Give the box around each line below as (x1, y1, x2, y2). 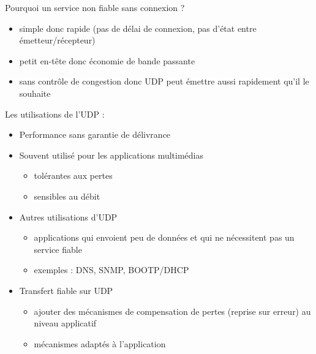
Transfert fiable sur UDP (19, 284, 113, 296)
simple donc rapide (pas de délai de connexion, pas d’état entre (19, 21, 257, 34)
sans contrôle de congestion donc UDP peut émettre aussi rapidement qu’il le (19, 75, 309, 88)
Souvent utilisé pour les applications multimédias (19, 148, 203, 161)
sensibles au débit (34, 189, 100, 202)
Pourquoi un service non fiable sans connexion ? (5, 1, 185, 13)
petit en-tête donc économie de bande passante (19, 54, 195, 67)
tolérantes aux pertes (34, 169, 113, 182)
